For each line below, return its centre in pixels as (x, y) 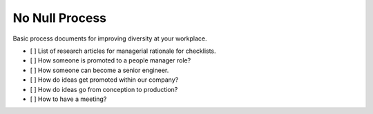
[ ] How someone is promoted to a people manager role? (111, 60)
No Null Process (60, 18)
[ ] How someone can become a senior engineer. (99, 70)
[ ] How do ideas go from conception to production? (104, 89)
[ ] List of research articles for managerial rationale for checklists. (123, 51)
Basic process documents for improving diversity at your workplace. (110, 38)
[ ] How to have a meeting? (68, 99)
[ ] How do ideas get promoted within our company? (104, 80)
